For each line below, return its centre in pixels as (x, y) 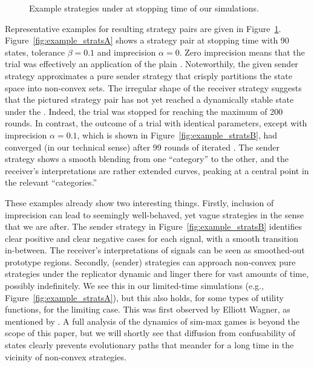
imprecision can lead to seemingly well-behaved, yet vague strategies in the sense (154, 214)
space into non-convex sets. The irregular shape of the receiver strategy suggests (153, 87)
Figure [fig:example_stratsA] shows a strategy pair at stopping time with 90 (147, 40)
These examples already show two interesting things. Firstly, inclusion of (139, 202)
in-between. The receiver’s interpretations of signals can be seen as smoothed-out (155, 250)
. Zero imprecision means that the (242, 52)
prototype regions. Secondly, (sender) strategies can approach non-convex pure (150, 261)
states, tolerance (35, 52)
